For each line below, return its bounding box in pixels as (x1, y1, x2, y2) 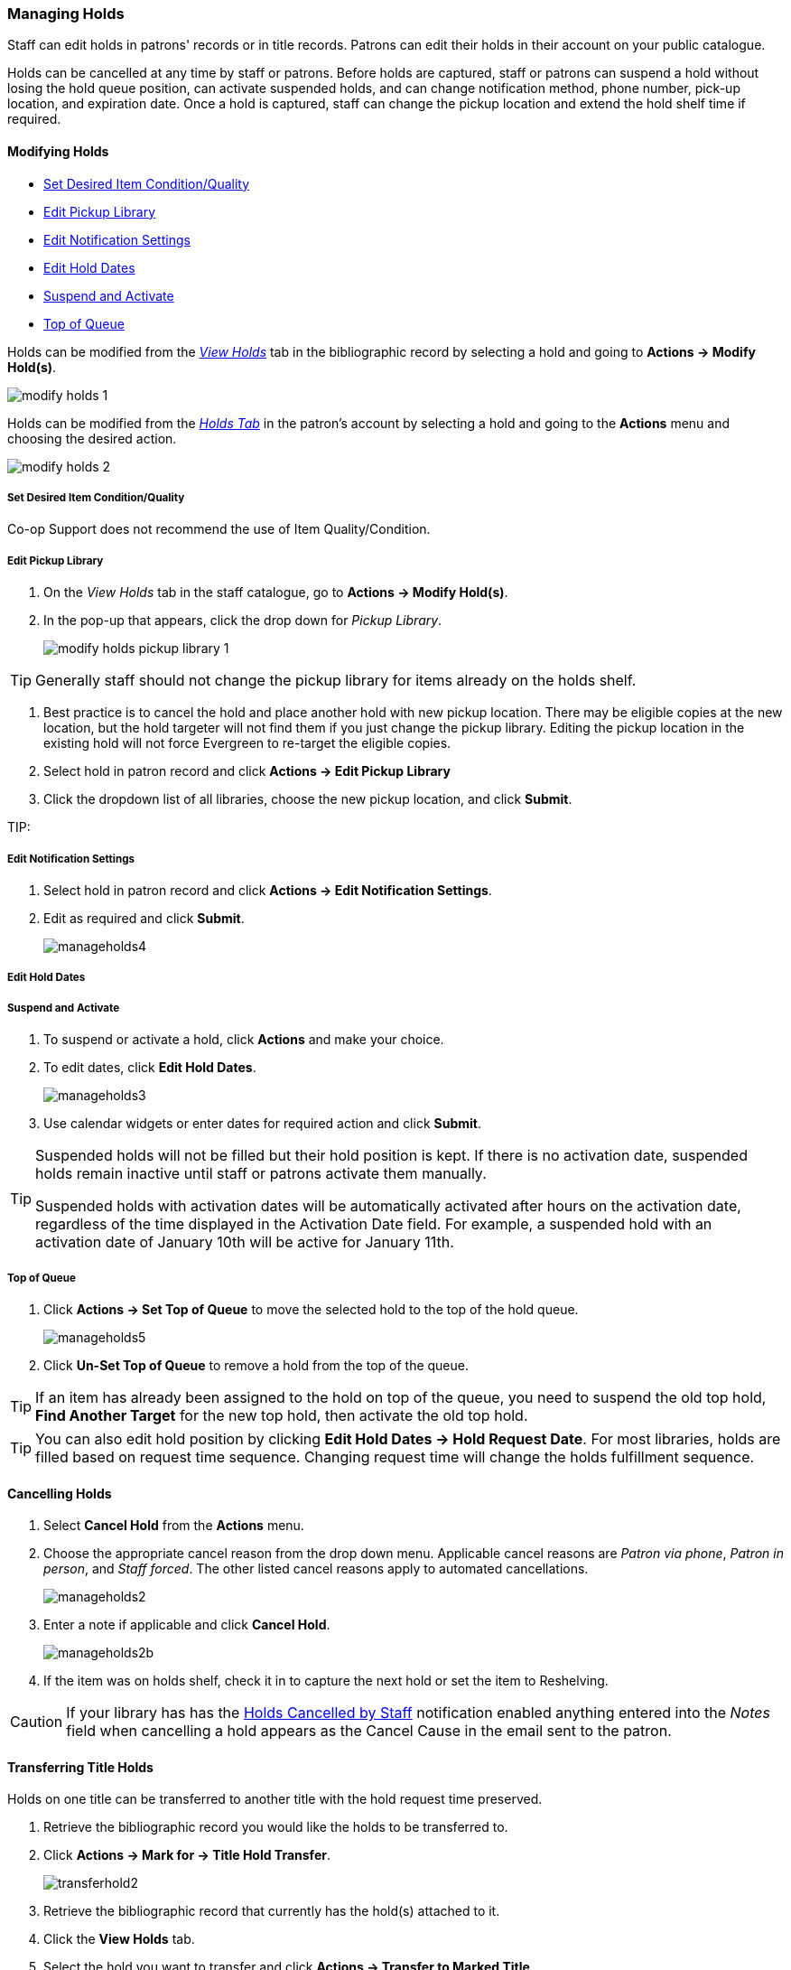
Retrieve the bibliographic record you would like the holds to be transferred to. (43, 1819, 508, 1835)
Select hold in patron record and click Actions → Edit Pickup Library (43, 763, 451, 780)
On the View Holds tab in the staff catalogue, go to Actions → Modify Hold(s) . (43, 584, 508, 601)
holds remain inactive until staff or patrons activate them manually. (35, 1164, 487, 1183)
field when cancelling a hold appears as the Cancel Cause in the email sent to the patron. (66, 1722, 672, 1741)
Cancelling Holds (7, 1485, 112, 1501)
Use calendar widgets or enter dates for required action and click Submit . (43, 1116, 481, 1132)
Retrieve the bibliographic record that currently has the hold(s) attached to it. (43, 1903, 500, 1919)
